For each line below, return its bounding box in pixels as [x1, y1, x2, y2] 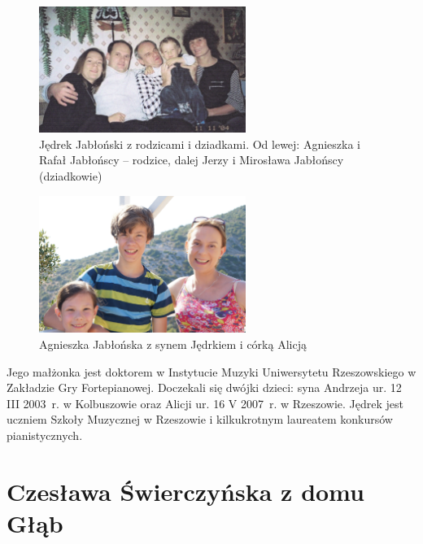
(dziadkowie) [39, 168, 102, 185]
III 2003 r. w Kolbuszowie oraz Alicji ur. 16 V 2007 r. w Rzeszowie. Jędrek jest [7, 394, 404, 411]
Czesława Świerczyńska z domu [7, 474, 364, 507]
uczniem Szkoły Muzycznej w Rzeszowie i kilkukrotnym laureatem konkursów [7, 411, 393, 428]
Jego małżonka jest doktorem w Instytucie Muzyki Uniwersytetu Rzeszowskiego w [7, 363, 416, 380]
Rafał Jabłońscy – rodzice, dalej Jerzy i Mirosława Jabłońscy [39, 151, 344, 168]
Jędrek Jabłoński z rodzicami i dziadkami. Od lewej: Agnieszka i [39, 135, 360, 152]
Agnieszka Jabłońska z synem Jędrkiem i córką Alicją [39, 335, 307, 352]
